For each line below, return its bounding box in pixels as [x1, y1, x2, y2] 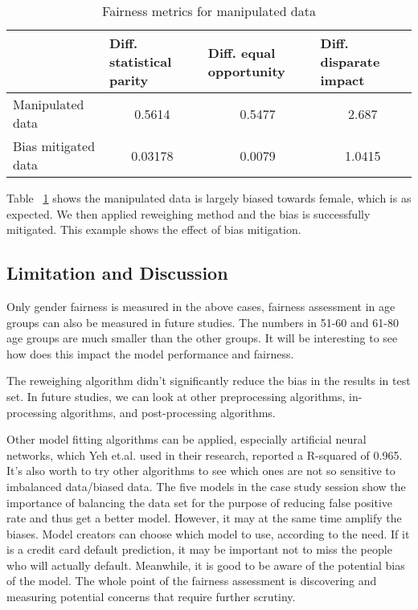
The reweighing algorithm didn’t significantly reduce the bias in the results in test [6, 372, 411, 389]
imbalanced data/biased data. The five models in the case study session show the [6, 477, 406, 494]
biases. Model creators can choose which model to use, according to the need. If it [6, 525, 410, 542]
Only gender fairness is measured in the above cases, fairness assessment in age [6, 297, 395, 314]
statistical [109, 52, 172, 71]
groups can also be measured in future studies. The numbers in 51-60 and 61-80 [6, 313, 399, 330]
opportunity [207, 61, 285, 80]
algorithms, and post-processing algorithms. [60, 403, 276, 420]
